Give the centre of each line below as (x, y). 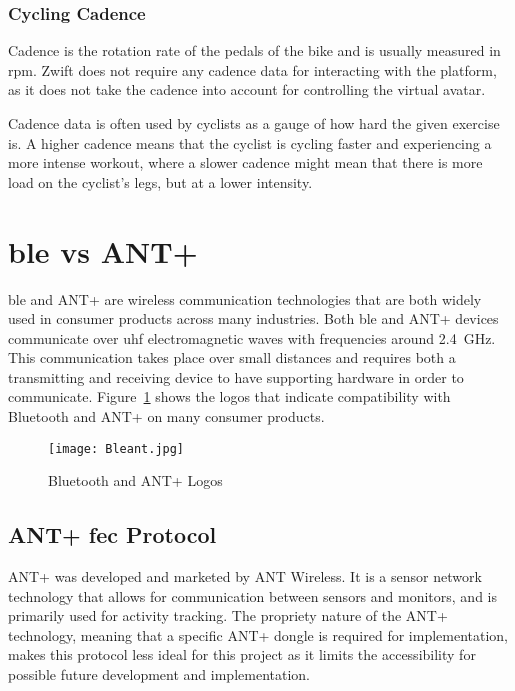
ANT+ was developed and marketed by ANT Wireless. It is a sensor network (245, 576)
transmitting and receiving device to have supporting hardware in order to (236, 376)
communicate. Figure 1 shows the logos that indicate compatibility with (229, 396)
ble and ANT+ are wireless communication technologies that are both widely (245, 298)
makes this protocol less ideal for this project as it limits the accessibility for (242, 654)
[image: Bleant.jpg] (116, 448)
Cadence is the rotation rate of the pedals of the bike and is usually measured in (254, 50)
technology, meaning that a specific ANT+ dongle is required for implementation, (258, 634)
